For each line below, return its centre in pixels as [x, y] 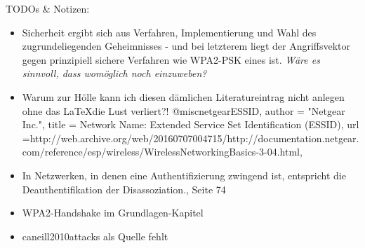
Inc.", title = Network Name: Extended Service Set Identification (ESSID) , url [191, 124]
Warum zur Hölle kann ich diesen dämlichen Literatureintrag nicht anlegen [183, 96]
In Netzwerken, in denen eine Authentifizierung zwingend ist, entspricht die [184, 175]
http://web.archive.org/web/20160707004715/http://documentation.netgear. [194, 138]
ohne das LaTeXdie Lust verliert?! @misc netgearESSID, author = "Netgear [184, 110]
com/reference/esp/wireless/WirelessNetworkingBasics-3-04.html [161, 152]
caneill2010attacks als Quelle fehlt [95, 236]
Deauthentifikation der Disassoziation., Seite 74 [124, 189]
